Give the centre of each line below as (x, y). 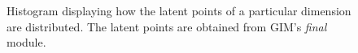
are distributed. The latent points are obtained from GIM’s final (167, 26)
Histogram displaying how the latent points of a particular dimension (179, 10)
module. (26, 42)
